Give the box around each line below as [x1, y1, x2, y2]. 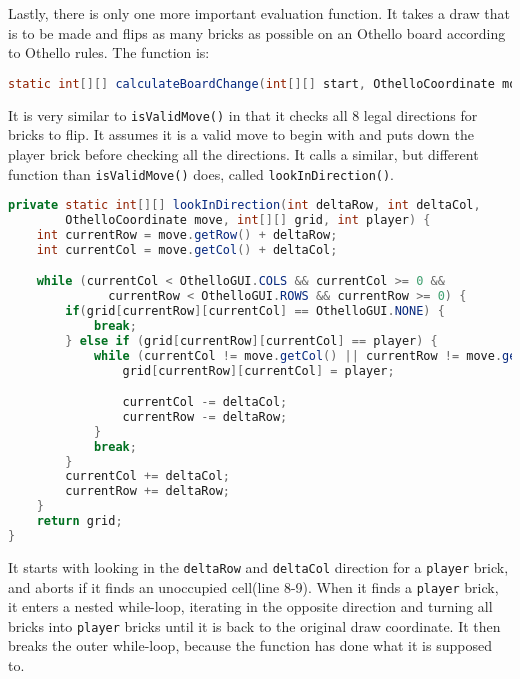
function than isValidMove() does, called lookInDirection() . [8, 163, 395, 184]
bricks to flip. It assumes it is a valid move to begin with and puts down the [8, 124, 474, 145]
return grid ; [36, 514, 123, 529]
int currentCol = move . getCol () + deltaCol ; [36, 242, 338, 257]
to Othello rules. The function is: [8, 42, 210, 63]
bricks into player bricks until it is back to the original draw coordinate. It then [8, 615, 501, 636]
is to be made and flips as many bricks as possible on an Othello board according [8, 22, 506, 43]
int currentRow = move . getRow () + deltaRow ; [36, 227, 338, 242]
